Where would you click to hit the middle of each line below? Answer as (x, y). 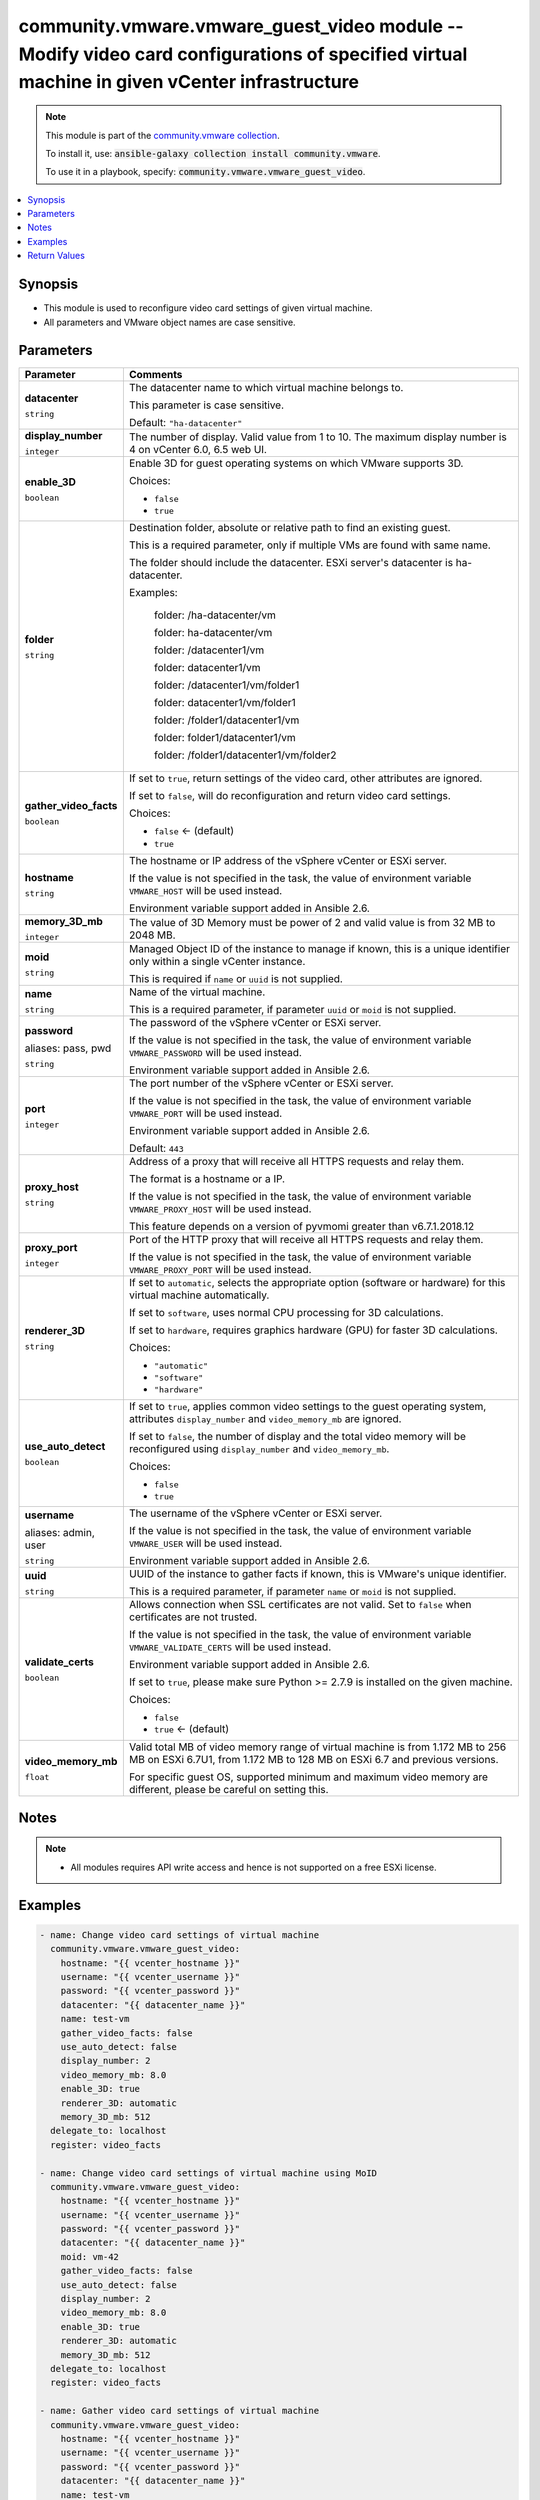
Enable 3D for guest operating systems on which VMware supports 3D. (296, 463)
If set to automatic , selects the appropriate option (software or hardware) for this (317, 1283)
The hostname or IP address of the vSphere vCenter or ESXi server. (287, 861)
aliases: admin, (59, 1532)
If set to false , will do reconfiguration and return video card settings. (290, 796)
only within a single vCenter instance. (217, 962)
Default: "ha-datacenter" (185, 423)
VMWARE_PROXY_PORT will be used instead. (220, 1270)
